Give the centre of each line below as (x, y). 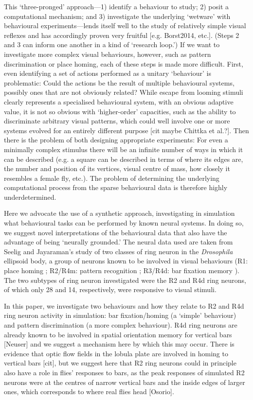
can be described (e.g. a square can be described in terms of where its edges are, (124, 159)
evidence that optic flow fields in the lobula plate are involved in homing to (116, 353)
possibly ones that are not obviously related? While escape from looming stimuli (124, 92)
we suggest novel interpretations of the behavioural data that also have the (116, 232)
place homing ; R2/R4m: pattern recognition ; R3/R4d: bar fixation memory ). (122, 270)
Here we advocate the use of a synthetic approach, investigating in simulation (119, 213)
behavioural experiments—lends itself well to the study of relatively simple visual (125, 26)
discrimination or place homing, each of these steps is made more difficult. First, (124, 63)
